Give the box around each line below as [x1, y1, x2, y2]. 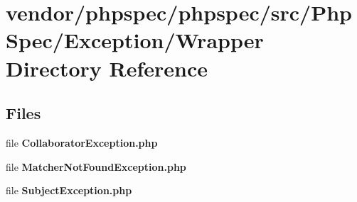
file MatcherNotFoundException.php [6, 159, 186, 174]
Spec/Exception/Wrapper [6, 26, 264, 55]
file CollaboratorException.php [6, 135, 158, 150]
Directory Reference [6, 53, 208, 82]
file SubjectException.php [6, 183, 132, 198]
